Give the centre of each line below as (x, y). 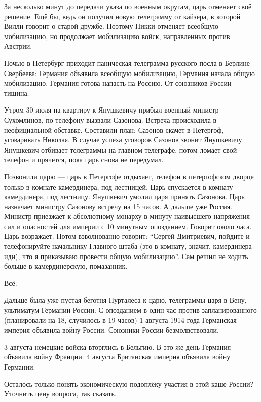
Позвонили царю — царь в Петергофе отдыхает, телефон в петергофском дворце (129, 176)
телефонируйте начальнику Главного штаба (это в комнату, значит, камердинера (128, 246)
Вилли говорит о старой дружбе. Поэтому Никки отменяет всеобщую (111, 26)
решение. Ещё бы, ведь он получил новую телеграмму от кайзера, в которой (122, 16)
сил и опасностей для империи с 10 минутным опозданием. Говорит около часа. (128, 226)
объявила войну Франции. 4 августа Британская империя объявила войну (117, 357)
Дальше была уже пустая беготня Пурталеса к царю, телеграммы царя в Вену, (125, 300)
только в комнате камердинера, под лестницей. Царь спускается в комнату (119, 186)
